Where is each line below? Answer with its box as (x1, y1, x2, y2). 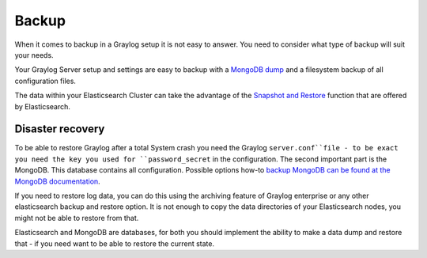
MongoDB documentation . (14, 176, 100, 186)
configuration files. (14, 76, 77, 85)
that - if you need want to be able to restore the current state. (14, 238, 215, 249)
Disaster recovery (14, 123, 105, 136)
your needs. (14, 50, 55, 59)
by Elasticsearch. (14, 101, 71, 111)
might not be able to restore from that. (14, 213, 139, 222)
